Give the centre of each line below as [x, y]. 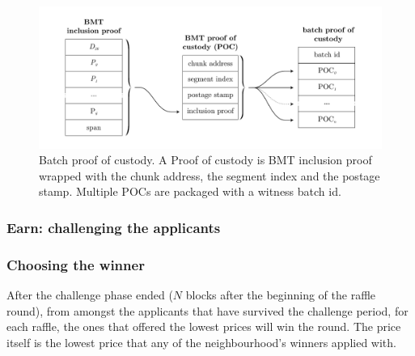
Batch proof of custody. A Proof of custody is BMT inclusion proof [205, 160]
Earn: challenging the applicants [114, 227]
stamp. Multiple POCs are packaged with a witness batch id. [190, 191]
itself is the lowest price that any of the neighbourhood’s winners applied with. [201, 342]
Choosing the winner [76, 264]
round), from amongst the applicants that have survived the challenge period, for [207, 310]
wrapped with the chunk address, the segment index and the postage [210, 175]
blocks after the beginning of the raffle [281, 295]
